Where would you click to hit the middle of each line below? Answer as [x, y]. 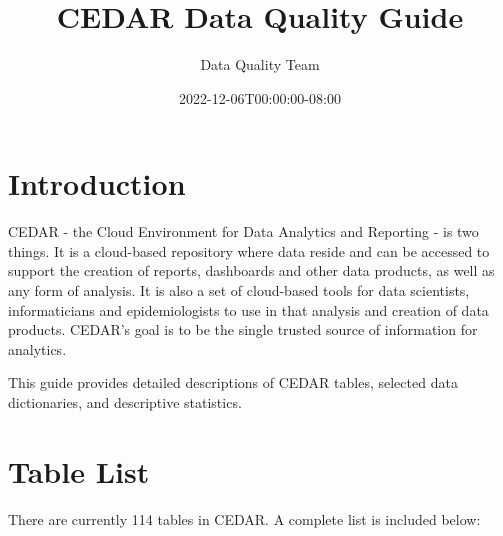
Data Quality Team [260, 64]
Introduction [97, 183]
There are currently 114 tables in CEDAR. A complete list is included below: [244, 518]
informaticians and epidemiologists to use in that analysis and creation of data [248, 309]
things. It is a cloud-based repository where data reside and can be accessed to [249, 250]
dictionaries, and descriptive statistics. [125, 402]
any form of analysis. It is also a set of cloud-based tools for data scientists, [239, 290]
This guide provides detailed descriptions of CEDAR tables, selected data [233, 382]
